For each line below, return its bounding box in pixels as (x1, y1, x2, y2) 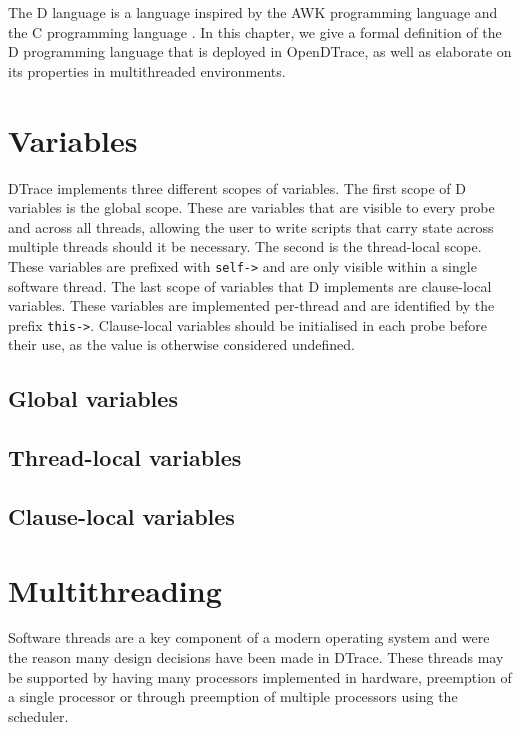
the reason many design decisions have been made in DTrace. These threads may (8, 647, 504, 668)
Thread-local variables (8, 442, 242, 473)
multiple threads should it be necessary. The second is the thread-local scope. (8, 236, 482, 257)
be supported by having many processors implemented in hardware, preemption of (8, 666, 512, 687)
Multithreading (8, 569, 222, 610)
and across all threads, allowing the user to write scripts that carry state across (8, 216, 494, 237)
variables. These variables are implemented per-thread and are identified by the (8, 295, 495, 316)
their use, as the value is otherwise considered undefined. (8, 334, 355, 355)
